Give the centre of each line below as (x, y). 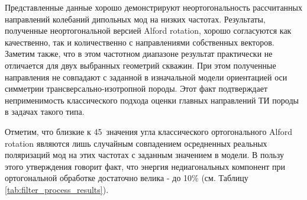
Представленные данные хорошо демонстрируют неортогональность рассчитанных (153, 7)
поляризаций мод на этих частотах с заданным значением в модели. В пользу (144, 155)
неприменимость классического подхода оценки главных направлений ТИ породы (152, 100)
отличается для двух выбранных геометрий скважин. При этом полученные (140, 65)
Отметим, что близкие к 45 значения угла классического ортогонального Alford (149, 131)
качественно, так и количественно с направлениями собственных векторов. (140, 42)
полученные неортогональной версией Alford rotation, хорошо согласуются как (148, 30)
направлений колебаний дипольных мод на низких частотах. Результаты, (135, 19)
